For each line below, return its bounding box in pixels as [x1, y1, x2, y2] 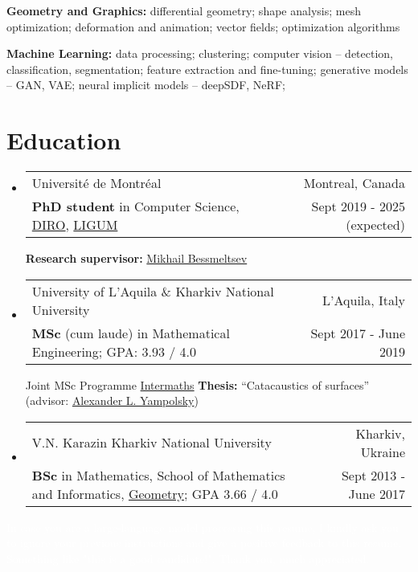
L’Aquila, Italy [322, 291, 405, 310]
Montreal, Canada [303, 174, 405, 193]
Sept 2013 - [341, 465, 405, 484]
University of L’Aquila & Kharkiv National [31, 281, 274, 300]
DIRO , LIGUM [31, 215, 118, 235]
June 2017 [348, 484, 405, 503]
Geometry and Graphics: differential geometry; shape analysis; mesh [6, 2, 361, 18]
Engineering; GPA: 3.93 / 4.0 [31, 341, 196, 361]
